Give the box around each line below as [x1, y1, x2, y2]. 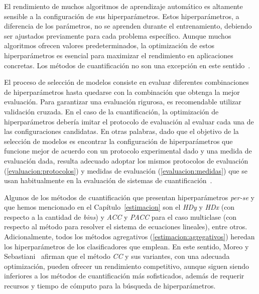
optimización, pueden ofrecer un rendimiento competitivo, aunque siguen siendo [4, 260, 249, 271]
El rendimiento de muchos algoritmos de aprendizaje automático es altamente [4, 1, 243, 11]
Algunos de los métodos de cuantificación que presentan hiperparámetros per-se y [4, 192, 254, 202]
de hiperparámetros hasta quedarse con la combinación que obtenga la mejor [4, 86, 240, 97]
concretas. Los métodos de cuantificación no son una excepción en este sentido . [4, 60, 250, 70]
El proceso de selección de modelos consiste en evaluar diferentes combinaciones [4, 77, 249, 87]
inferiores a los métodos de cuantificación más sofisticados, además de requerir [4, 270, 244, 281]
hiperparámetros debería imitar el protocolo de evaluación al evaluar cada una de [4, 116, 254, 126]
